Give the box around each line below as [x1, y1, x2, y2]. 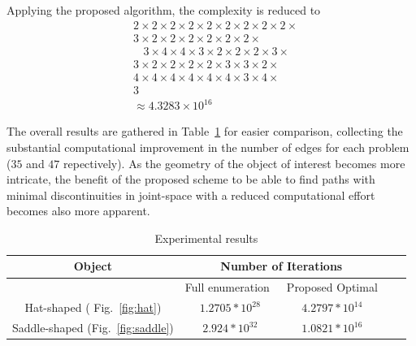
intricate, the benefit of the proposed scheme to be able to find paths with [6, 171, 375, 188]
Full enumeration [184, 279, 270, 296]
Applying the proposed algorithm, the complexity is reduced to [6, 2, 321, 18]
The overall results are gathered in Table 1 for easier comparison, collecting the [6, 123, 403, 140]
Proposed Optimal [286, 279, 378, 296]
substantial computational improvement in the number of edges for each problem [6, 138, 409, 155]
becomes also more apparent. [6, 202, 150, 219]
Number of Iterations [220, 257, 343, 275]
